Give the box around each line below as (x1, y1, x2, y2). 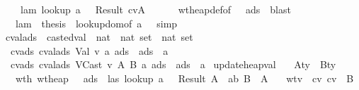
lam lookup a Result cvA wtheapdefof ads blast (20, 2, 291, 16)
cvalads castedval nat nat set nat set (5, 30, 193, 44)
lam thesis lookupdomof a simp (15, 15, 178, 30)
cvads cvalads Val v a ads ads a (10, 43, 169, 58)
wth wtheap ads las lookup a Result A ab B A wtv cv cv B (15, 70, 354, 85)
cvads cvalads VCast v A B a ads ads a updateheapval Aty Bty (10, 57, 336, 72)
